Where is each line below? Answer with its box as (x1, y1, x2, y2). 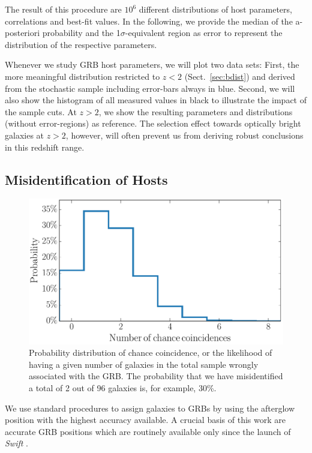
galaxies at (5, 128, 44, 141)
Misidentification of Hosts (5, 170, 168, 188)
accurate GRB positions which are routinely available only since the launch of (5, 425, 291, 437)
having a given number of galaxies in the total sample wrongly (29, 358, 259, 370)
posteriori (5, 26, 40, 39)
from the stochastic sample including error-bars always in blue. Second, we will (5, 82, 295, 94)
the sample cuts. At (5, 105, 77, 118)
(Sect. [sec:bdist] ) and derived (184, 70, 295, 82)
